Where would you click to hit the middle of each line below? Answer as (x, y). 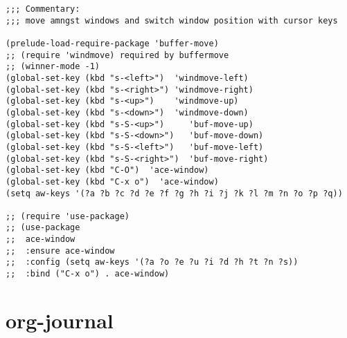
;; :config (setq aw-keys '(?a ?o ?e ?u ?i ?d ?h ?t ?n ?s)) (152, 262)
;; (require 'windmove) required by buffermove (117, 55)
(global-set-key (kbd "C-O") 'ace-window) (107, 170)
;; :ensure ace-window (60, 251)
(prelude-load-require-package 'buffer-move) (112, 43)
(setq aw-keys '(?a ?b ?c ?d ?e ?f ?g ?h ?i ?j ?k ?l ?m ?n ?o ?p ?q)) (174, 193)
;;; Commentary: (43, 9)
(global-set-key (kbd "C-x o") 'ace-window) (112, 181)
